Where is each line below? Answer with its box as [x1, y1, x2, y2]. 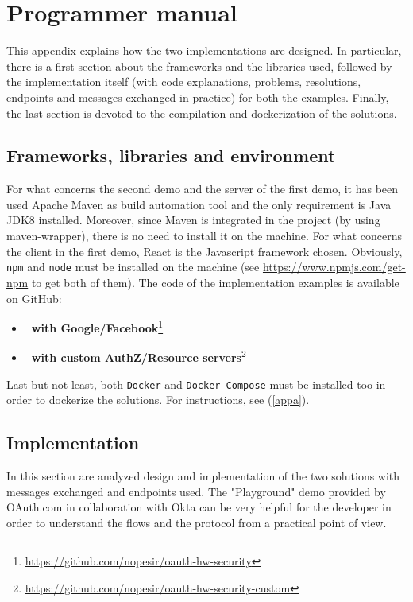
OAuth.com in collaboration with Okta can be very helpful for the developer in [6, 499, 392, 515]
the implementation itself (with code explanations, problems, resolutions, [6, 73, 361, 90]
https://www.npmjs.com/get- [262, 258, 406, 275]
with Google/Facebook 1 [31, 317, 164, 336]
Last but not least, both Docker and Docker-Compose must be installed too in [6, 375, 386, 392]
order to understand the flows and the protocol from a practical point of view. [6, 514, 387, 530]
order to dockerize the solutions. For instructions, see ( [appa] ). [6, 391, 310, 408]
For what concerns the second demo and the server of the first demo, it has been [6, 181, 399, 197]
